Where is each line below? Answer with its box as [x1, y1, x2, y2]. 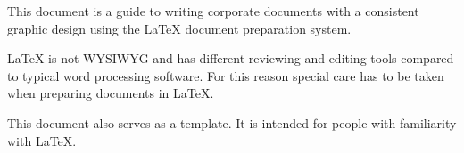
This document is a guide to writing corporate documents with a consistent [7, 2, 419, 20]
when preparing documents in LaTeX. [7, 84, 214, 102]
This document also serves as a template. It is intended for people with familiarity [7, 113, 457, 132]
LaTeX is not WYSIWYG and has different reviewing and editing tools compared [7, 49, 454, 68]
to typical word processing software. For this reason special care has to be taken [7, 66, 444, 85]
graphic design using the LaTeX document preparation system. [7, 19, 352, 37]
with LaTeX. [7, 131, 77, 149]
